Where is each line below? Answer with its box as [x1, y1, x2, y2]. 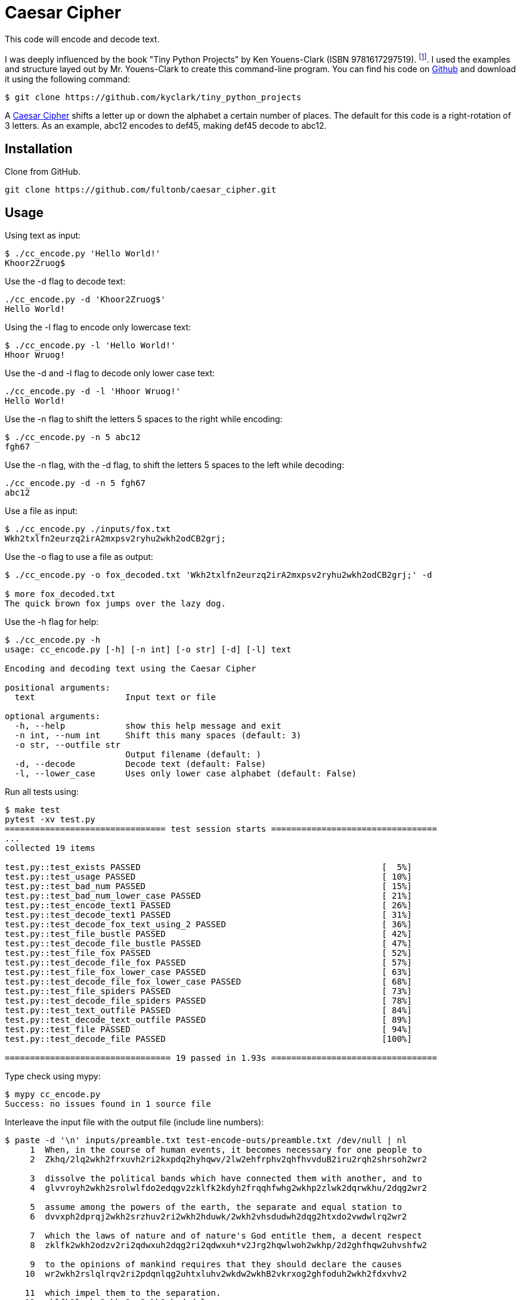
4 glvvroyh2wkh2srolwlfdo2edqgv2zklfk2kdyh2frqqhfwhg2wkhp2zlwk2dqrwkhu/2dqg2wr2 [30, 1183, 428, 1193]
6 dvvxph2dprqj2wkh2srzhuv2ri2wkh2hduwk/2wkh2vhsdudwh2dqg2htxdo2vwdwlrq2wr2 [30, 1212, 407, 1222]
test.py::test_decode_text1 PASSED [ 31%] [5, 910, 412, 920]
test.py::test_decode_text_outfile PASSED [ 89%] [5, 1015, 412, 1025]
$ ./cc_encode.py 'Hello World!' [5, 249, 161, 259]
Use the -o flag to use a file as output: [5, 552, 153, 562]
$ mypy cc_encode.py [5, 1089, 101, 1100]
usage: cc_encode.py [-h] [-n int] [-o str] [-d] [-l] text [5, 645, 292, 655]
